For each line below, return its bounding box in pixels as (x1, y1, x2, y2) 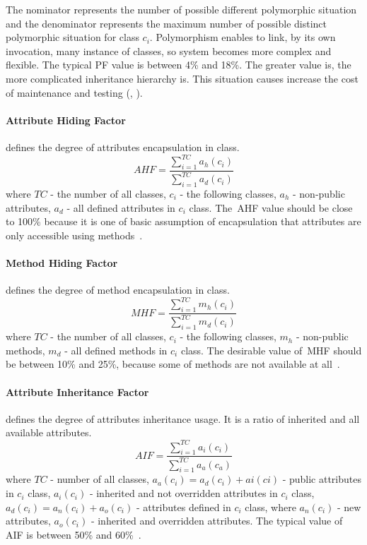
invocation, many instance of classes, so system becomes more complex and (6, 43, 332, 58)
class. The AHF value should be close (189, 200, 353, 215)
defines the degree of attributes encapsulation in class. (6, 139, 240, 154)
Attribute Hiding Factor (6, 112, 126, 127)
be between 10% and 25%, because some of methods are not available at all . (6, 357, 340, 371)
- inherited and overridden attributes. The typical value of (91, 513, 343, 528)
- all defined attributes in (66, 200, 175, 215)
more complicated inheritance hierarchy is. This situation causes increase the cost (6, 71, 359, 85)
